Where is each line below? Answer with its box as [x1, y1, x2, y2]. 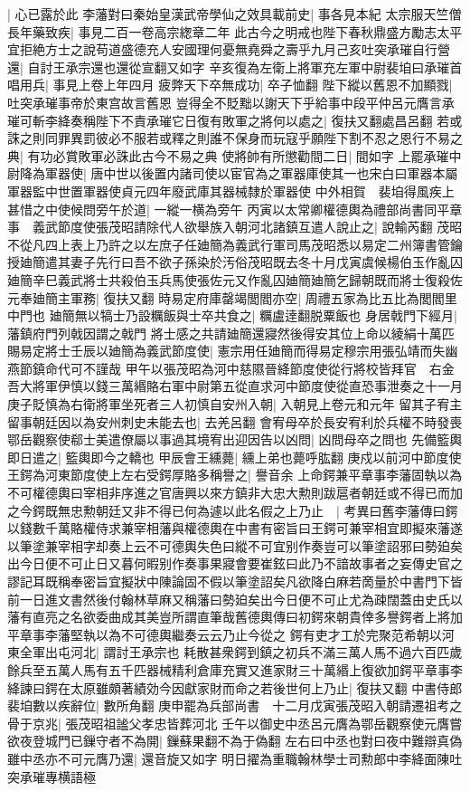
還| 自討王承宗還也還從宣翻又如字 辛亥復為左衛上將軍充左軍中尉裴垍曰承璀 [7, 57, 450, 76]
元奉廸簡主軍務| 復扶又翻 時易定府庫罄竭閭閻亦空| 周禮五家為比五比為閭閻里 [7, 288, 457, 307]
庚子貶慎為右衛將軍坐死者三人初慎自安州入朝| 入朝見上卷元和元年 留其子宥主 [7, 395, 463, 414]
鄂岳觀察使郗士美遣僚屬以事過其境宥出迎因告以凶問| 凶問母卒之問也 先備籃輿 [7, 430, 463, 449]
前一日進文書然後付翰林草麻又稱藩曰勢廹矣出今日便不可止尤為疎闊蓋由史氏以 [7, 589, 463, 608]
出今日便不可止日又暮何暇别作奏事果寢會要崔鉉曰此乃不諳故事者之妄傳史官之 [7, 554, 463, 573]
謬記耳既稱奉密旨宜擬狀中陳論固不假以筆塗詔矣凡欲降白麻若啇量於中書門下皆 [7, 572, 463, 590]
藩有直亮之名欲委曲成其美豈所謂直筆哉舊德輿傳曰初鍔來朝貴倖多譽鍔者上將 [7, 607, 450, 626]
